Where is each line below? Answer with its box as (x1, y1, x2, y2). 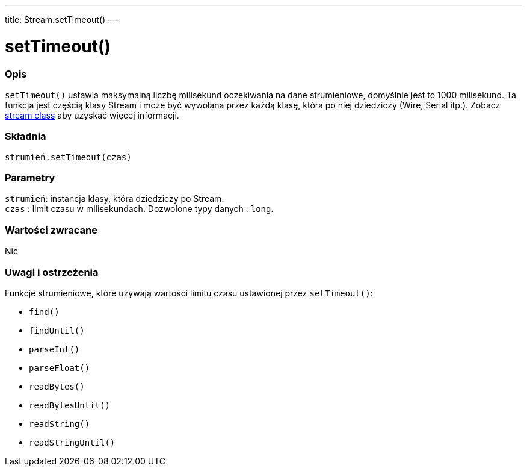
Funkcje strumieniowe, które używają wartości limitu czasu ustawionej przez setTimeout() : (5, 287, 373, 298)
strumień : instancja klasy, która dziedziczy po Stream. (5, 193, 224, 204)
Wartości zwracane (5, 223, 97, 236)
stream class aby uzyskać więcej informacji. (5, 110, 179, 120)
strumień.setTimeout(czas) (5, 152, 132, 162)
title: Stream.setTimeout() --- (5, 14, 120, 25)
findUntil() (29, 325, 85, 335)
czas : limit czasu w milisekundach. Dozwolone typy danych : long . (5, 204, 274, 214)
